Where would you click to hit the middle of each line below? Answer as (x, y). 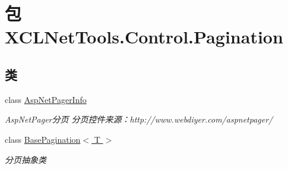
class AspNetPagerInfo (46, 99)
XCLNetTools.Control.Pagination (144, 37)
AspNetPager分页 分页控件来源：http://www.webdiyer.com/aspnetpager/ (139, 119)
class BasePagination (43, 139)
